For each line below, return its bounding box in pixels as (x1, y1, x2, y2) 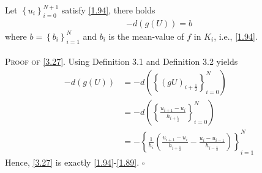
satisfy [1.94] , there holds (61, 4, 155, 16)
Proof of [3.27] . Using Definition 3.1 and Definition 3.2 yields (5, 55, 238, 68)
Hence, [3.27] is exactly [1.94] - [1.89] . (5, 156, 140, 169)
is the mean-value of (108, 29, 184, 42)
